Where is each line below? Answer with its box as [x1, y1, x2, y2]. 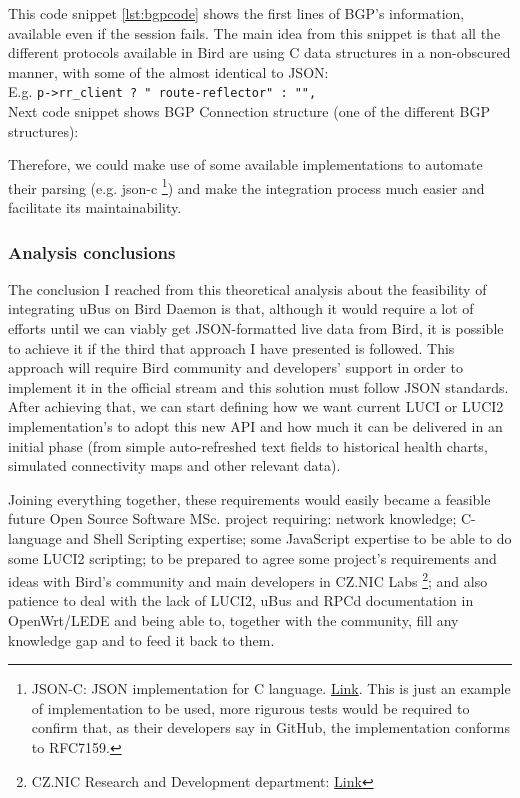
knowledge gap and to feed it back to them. [8, 629, 275, 650]
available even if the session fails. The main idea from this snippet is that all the [8, 22, 501, 43]
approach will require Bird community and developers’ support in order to [8, 357, 463, 378]
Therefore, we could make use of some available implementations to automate [8, 154, 483, 175]
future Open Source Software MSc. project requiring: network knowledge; [8, 508, 457, 529]
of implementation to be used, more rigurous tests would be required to [31, 697, 470, 718]
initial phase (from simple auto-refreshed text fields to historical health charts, [8, 435, 488, 456]
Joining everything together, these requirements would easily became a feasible [8, 488, 491, 509]
